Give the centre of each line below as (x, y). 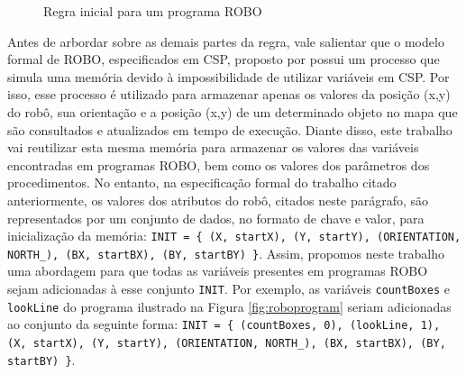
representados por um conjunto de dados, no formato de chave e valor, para (216, 218)
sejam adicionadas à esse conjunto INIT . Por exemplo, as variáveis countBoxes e (228, 289)
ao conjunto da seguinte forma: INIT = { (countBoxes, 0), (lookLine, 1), (224, 324)
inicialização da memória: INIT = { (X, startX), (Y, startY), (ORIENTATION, (234, 236)
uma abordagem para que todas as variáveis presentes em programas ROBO (218, 271)
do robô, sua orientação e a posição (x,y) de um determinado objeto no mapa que (233, 111)
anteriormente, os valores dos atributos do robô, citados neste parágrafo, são (218, 200)
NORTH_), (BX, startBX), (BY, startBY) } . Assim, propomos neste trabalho (226, 253)
